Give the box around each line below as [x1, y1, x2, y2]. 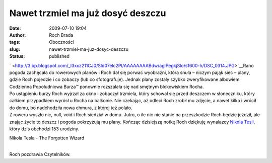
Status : [9, 53, 25, 59]
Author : [9, 32, 26, 38]
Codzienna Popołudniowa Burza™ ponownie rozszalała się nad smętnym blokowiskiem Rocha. [9, 84, 204, 90]
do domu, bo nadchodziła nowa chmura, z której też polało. [9, 105, 132, 111]
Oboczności [49, 39, 74, 45]
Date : [9, 25, 21, 31]
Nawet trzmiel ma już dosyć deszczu [9, 8, 166, 19]
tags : [9, 39, 21, 45]
